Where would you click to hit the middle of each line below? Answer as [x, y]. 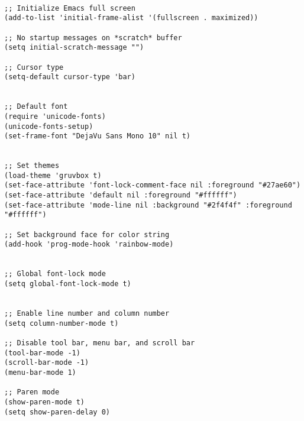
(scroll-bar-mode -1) [47, 363]
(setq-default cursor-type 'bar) [70, 77]
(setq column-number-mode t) [62, 323]
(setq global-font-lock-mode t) [68, 284]
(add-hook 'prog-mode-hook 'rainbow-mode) [89, 244]
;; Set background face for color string [87, 234]
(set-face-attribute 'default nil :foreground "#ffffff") [121, 195]
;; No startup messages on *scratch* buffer [93, 38]
